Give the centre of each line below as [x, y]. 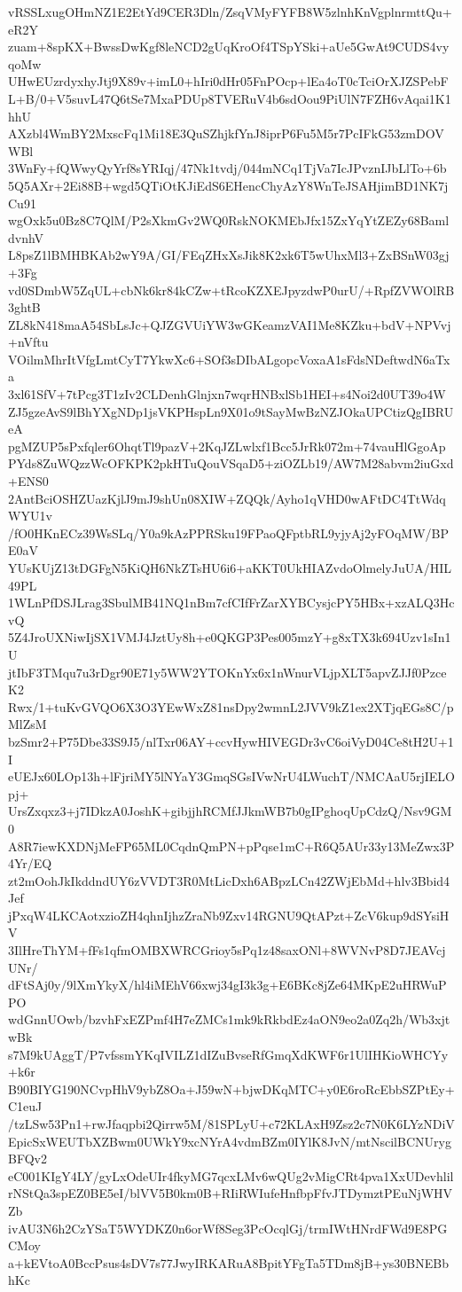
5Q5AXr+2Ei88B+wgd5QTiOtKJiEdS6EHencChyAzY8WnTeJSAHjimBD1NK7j [228, 185]
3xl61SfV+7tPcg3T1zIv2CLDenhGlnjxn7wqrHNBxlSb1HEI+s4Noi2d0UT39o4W [227, 394]
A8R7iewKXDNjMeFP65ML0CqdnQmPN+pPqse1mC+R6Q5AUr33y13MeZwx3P [231, 846]
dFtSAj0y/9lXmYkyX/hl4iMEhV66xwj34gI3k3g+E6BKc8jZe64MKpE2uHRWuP [227, 985]
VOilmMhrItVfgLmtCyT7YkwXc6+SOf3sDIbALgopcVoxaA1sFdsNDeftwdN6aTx [229, 359]
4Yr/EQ [30, 863]
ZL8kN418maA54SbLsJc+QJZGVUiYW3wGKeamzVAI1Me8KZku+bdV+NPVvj [230, 324]
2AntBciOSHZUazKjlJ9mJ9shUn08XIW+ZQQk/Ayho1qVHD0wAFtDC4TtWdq [227, 498]
